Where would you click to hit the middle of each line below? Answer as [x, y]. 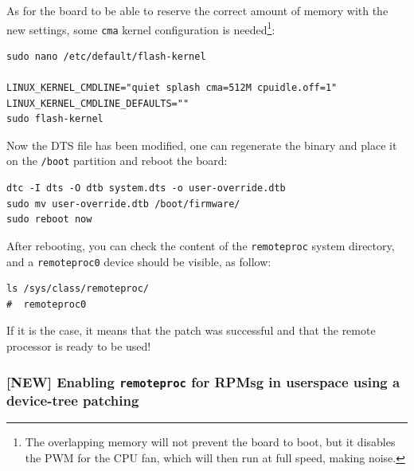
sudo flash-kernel [55, 119]
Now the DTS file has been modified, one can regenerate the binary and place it [202, 145]
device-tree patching [73, 400]
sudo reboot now [49, 220]
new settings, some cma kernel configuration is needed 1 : [141, 28]
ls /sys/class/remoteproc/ [78, 289]
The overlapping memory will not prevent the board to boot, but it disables [210, 442]
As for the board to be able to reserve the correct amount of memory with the [197, 10]
